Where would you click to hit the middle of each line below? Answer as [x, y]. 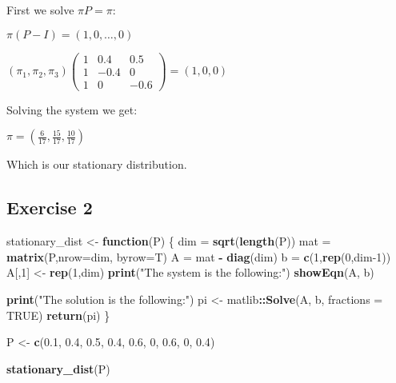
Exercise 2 [50, 207]
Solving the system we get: [72, 109]
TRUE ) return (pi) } [58, 315]
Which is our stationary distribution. [97, 164]
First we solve [40, 10]
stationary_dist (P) [58, 368]
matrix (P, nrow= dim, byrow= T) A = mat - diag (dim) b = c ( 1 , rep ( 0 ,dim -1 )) [199, 256]
